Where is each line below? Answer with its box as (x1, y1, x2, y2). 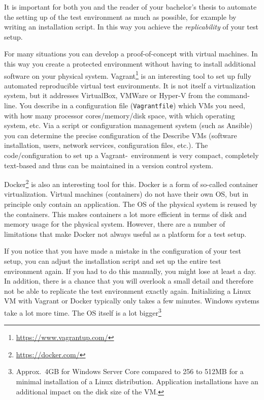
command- (217, 90, 250, 101)
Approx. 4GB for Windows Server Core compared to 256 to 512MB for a (16, 366, 244, 377)
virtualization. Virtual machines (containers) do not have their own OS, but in (4, 189, 249, 199)
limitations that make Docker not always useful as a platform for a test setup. (4, 228, 247, 239)
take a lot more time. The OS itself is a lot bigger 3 (4, 306, 161, 318)
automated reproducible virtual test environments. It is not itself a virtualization (4, 80, 256, 90)
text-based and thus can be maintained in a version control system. (4, 160, 213, 170)
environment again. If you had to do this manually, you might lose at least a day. (4, 265, 256, 276)
